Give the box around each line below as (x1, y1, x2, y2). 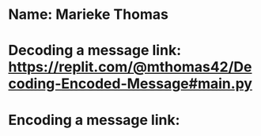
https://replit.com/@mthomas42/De (8, 58, 252, 76)
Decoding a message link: (8, 42, 182, 60)
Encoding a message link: (8, 111, 180, 129)
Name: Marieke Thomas (8, 6, 168, 24)
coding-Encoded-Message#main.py (8, 75, 253, 93)
